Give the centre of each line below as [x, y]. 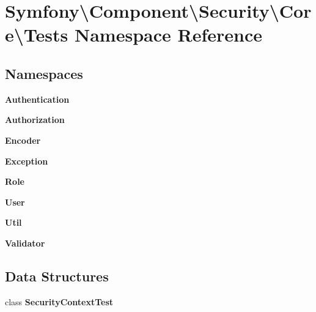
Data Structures [57, 276]
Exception [27, 161]
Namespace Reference [168, 35]
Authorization [35, 120]
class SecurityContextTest [59, 301]
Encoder [23, 140]
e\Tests [37, 35]
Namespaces [44, 73]
